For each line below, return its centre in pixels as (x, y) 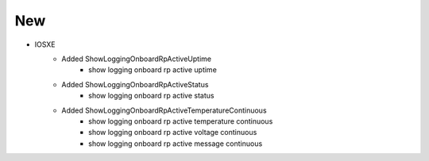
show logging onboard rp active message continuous (176, 144)
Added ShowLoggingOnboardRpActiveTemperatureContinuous (164, 110)
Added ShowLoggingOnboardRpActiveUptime (137, 59)
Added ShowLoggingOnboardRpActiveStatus (135, 84)
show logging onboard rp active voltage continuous (173, 132)
